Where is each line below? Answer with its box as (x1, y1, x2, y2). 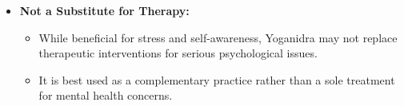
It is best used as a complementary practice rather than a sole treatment (38, 71, 395, 88)
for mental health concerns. (38, 87, 173, 104)
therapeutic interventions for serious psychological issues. (38, 45, 318, 61)
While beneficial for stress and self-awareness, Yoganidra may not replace (38, 29, 398, 45)
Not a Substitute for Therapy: (19, 2, 190, 18)
